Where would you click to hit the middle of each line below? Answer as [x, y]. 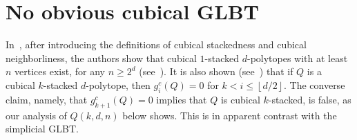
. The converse [314, 84]
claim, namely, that [47, 99]
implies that [182, 99]
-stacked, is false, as [310, 99]
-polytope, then [118, 84]
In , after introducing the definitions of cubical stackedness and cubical [156, 44]
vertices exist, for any [60, 71]
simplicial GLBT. [42, 129]
